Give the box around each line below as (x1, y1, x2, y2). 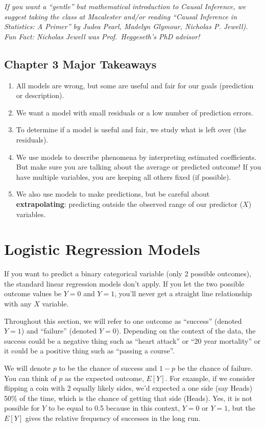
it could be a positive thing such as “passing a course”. (4, 345, 175, 356)
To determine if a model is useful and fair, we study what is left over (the (16, 124, 247, 135)
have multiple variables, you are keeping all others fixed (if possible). (16, 171, 231, 182)
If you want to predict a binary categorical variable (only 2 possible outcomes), (4, 268, 252, 279)
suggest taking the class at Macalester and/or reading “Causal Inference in (4, 11, 237, 21)
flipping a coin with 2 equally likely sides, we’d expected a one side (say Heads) (4, 383, 253, 393)
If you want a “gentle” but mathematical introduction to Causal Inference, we (4, 1, 246, 11)
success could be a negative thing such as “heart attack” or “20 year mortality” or (4, 335, 261, 346)
